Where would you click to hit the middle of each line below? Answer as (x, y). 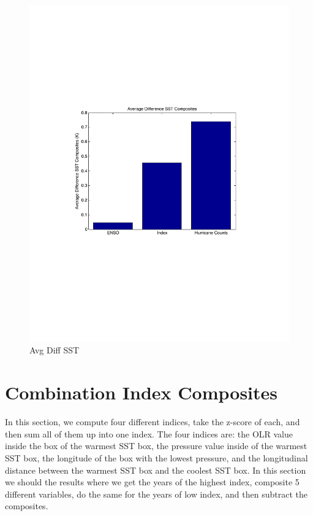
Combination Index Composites (141, 392)
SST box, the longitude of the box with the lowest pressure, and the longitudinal (156, 457)
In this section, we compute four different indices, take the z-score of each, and (153, 422)
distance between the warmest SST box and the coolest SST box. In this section (156, 470)
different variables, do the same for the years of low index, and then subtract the (156, 494)
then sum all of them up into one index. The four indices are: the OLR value (149, 433)
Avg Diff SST (55, 350)
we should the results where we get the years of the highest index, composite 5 (152, 482)
